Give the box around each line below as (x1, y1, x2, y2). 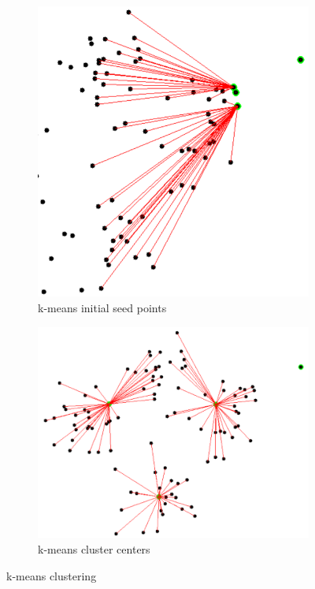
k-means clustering (6, 567, 97, 583)
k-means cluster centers (38, 540, 150, 557)
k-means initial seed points (38, 300, 167, 316)
